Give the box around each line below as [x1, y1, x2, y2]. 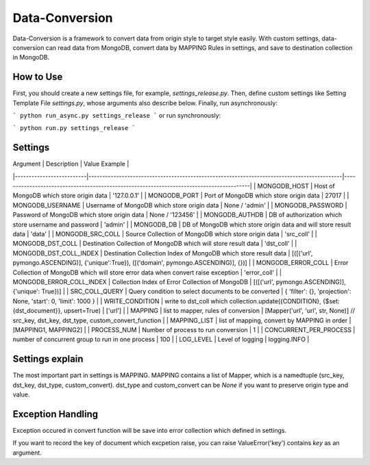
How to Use [12, 71, 63, 83]
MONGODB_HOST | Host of [257, 182, 336, 190]
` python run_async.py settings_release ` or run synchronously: [12, 112, 221, 120]
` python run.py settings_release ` [12, 124, 136, 132]
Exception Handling [12, 408, 99, 420]
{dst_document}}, [12, 307, 63, 315]
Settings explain [12, 353, 84, 365]
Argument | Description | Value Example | [12, 160, 129, 168]
